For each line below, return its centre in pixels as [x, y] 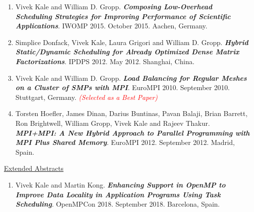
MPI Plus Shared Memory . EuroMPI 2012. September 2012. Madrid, [125, 142]
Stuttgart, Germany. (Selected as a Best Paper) [86, 97]
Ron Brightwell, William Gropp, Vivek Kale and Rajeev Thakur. [113, 123]
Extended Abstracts [34, 168]
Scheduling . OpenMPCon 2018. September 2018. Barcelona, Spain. [118, 204]
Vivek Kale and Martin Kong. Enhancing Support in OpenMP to [120, 184]
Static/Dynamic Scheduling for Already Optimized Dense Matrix [127, 52]
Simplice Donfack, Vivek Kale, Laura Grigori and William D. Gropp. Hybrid [132, 42]
